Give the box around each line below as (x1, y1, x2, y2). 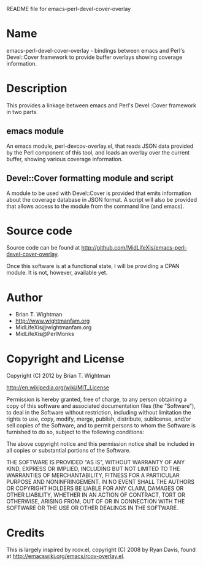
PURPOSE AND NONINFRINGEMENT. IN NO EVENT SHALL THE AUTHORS (6, 478, 195, 486)
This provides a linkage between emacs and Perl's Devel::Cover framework (6, 101, 196, 109)
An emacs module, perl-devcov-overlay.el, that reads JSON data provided (6, 142, 194, 150)
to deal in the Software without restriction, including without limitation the (6, 409, 191, 416)
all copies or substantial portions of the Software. (6, 447, 131, 454)
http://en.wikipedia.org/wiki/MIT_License (6, 384, 109, 391)
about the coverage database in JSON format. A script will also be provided (6, 196, 197, 203)
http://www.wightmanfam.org (15, 317, 90, 324)
